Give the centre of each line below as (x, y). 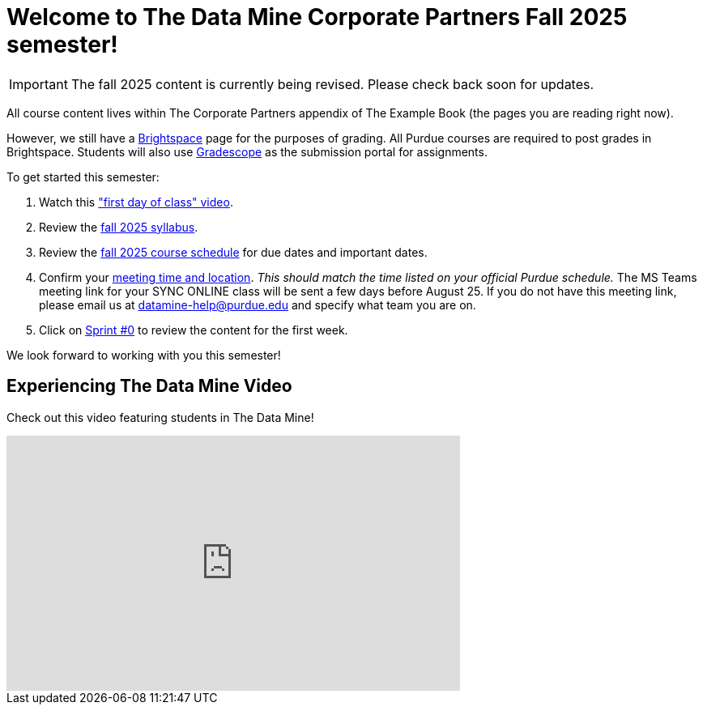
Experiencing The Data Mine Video (149, 386)
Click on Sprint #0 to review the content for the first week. (194, 330)
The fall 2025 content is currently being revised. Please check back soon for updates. (332, 84)
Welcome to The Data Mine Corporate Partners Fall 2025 (317, 17)
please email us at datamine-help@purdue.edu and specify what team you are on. (258, 304)
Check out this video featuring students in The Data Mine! (160, 417)
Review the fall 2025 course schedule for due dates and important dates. (233, 252)
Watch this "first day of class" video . (136, 202)
